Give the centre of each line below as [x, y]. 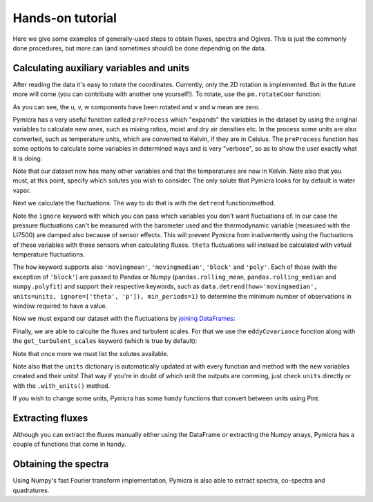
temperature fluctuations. [49, 254]
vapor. [22, 190]
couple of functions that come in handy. [69, 444]
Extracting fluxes [50, 418]
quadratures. [31, 490]
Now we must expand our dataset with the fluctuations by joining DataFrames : [124, 319]
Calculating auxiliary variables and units [101, 68]
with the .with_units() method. [61, 385]
